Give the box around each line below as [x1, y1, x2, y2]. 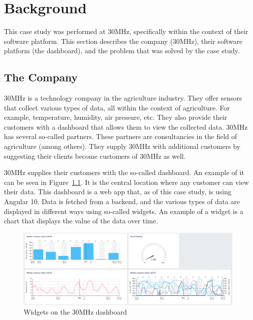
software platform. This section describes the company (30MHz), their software [4, 36, 243, 46]
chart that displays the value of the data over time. [4, 215, 158, 226]
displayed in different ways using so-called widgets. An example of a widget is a [4, 206, 244, 216]
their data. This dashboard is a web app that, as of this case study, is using [4, 186, 231, 197]
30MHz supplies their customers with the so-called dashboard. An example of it [4, 167, 244, 178]
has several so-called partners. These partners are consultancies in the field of [4, 131, 237, 142]
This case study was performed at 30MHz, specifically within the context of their [4, 26, 249, 36]
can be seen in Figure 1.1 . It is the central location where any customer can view [4, 177, 249, 187]
